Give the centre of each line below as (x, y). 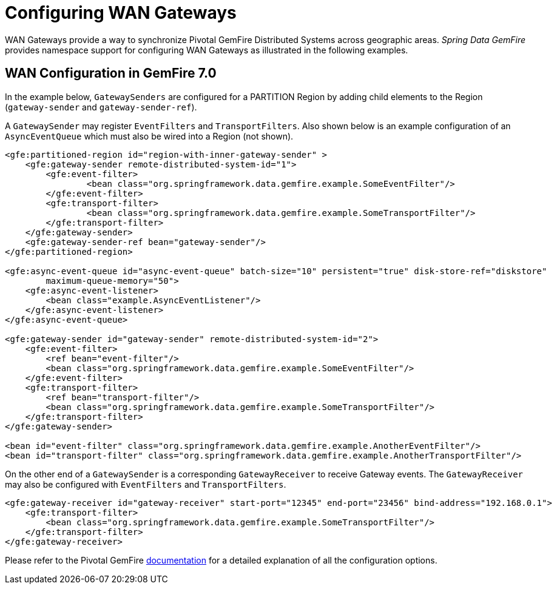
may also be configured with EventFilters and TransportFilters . (146, 484)
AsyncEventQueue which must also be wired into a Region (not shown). (149, 136)
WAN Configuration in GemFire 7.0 (111, 73)
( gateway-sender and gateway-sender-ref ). (101, 107)
